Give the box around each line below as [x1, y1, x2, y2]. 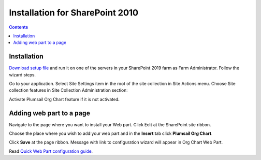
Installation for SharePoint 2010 [9, 7, 139, 18]
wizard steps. [9, 72, 36, 77]
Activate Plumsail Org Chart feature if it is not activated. [9, 96, 120, 102]
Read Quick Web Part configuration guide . [9, 148, 93, 154]
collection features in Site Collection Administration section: [9, 87, 128, 93]
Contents [9, 24, 29, 30]
